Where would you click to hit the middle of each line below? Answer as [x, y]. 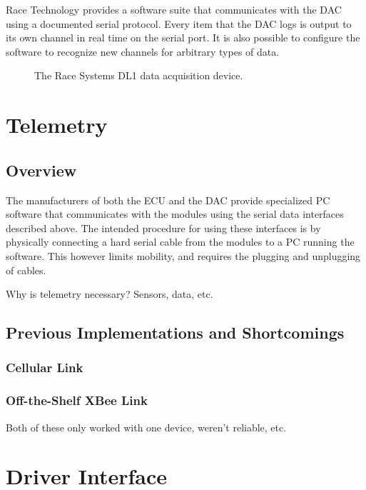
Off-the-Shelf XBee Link [77, 400]
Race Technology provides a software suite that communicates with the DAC [174, 9]
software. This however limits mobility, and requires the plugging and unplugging [183, 255]
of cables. [26, 270]
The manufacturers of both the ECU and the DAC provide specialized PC [168, 200]
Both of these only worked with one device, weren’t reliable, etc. [146, 427]
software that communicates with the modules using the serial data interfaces [175, 214]
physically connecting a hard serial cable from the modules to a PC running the [180, 242]
